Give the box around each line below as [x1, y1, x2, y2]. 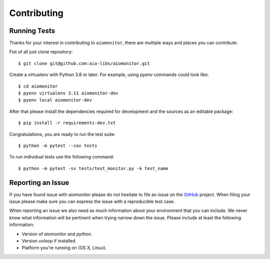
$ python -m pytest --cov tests [18, 142, 97, 148]
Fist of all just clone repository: [9, 49, 73, 55]
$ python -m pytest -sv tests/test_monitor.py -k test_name [18, 165, 168, 171]
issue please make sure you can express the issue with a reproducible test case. [9, 198, 175, 204]
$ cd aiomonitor [18, 83, 58, 89]
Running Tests [9, 26, 55, 35]
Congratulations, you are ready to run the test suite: [9, 131, 116, 137]
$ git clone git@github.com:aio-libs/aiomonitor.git [18, 60, 150, 66]
